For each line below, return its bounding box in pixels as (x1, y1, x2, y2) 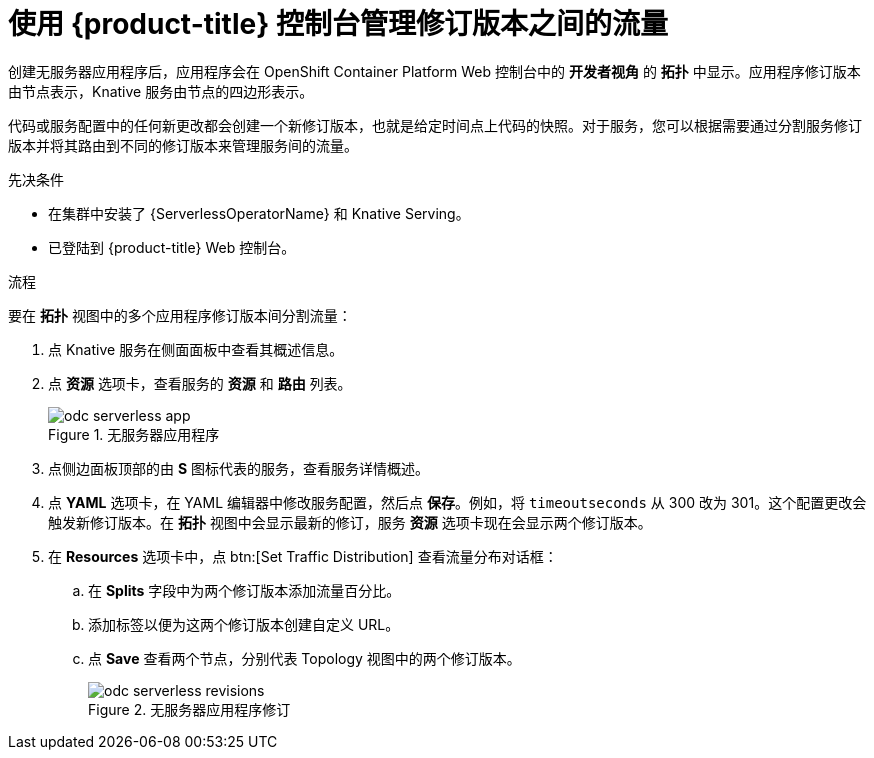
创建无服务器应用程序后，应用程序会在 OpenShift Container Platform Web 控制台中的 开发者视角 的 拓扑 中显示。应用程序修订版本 (8, 62, 861, 80)
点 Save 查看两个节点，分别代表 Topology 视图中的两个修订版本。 (88, 649, 521, 667)
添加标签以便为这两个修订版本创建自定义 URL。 (88, 615, 400, 633)
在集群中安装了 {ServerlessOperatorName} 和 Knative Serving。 (48, 204, 470, 222)
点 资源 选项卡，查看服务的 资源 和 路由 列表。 (48, 374, 352, 392)
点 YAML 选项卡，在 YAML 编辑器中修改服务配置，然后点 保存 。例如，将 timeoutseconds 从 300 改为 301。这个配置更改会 (48, 493, 867, 511)
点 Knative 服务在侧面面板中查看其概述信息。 (48, 340, 344, 358)
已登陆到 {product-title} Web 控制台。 (48, 238, 296, 256)
